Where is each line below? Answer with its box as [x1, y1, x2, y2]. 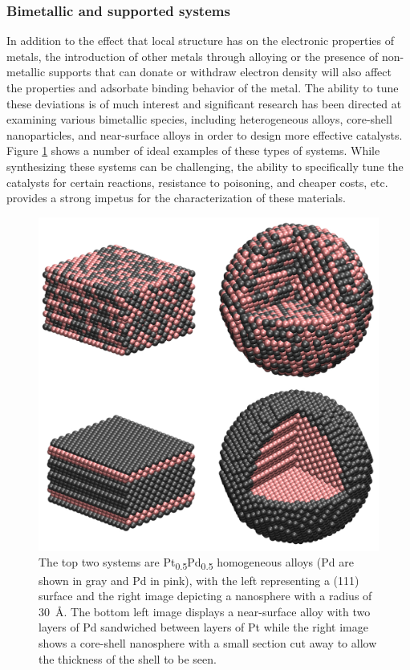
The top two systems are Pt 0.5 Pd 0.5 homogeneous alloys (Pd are [39, 554, 354, 573]
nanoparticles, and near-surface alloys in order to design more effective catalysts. [6, 126, 403, 143]
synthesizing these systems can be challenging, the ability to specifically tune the [6, 157, 404, 174]
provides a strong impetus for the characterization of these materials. [6, 189, 346, 206]
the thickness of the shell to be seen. [39, 650, 217, 667]
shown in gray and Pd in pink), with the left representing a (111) [39, 571, 359, 588]
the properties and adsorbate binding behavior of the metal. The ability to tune [6, 79, 399, 95]
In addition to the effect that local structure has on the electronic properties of [6, 32, 395, 49]
